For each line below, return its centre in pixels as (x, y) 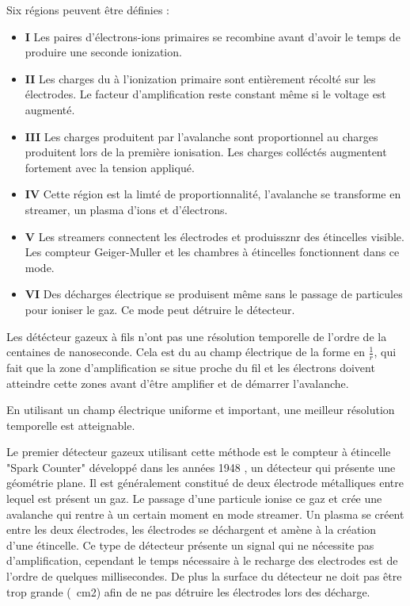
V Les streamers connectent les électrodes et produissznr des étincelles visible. (214, 236)
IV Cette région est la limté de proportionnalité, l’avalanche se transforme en (213, 194)
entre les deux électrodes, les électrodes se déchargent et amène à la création (192, 529)
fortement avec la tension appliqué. (110, 167)
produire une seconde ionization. (103, 52)
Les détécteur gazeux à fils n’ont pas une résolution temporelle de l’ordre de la (197, 336)
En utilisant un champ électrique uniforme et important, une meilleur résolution (201, 410)
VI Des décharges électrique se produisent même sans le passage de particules (214, 294)
